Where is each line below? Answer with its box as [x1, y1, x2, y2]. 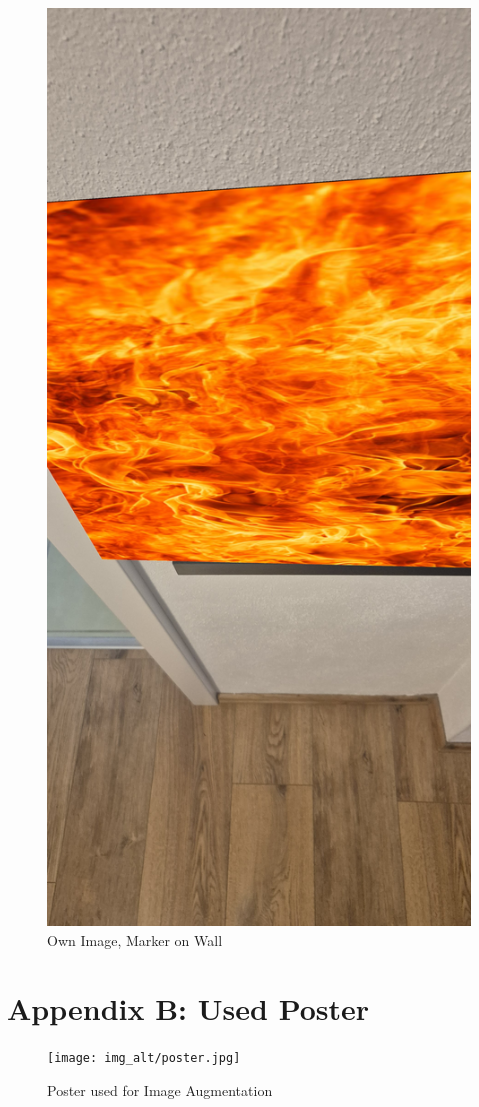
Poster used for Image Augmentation [47, 1079, 273, 1100]
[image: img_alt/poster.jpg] [47, 1051, 241, 1066]
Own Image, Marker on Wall [47, 929, 223, 950]
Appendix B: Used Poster [7, 988, 370, 1029]
